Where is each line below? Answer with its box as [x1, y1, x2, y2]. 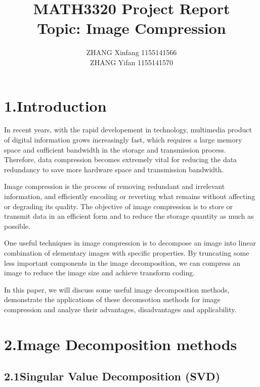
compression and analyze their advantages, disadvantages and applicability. [4, 304, 237, 314]
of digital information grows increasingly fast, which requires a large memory [4, 134, 242, 145]
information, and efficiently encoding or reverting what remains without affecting [4, 191, 255, 201]
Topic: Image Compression [37, 18, 226, 38]
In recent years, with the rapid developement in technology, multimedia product [4, 124, 252, 135]
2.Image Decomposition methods [4, 333, 237, 354]
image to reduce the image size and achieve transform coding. [4, 267, 195, 278]
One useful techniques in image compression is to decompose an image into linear [4, 237, 256, 248]
